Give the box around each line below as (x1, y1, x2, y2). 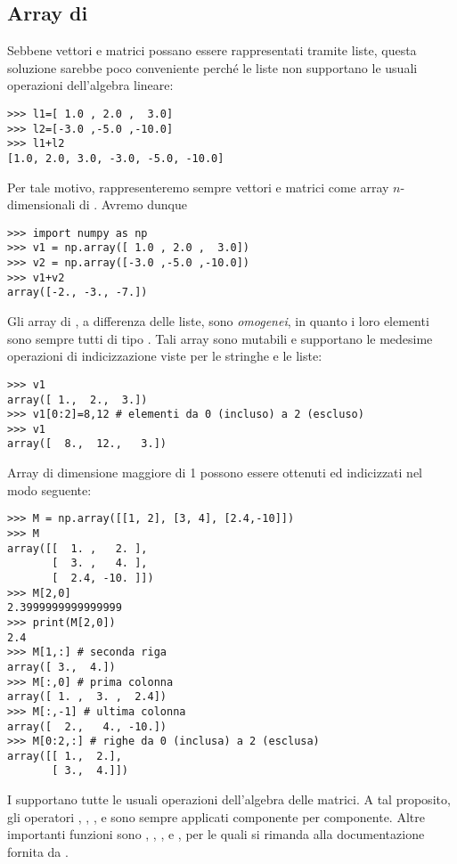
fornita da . (7, 842, 69, 860)
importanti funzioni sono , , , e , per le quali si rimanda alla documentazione (7, 825, 425, 844)
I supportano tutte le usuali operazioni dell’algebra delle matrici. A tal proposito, (7, 790, 451, 809)
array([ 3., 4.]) (7, 660, 116, 673)
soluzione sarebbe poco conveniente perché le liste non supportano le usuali (7, 58, 418, 77)
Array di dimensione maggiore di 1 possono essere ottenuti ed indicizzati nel (7, 463, 423, 482)
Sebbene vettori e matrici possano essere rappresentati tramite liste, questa (7, 41, 417, 60)
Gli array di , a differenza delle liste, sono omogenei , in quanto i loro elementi (7, 312, 429, 330)
